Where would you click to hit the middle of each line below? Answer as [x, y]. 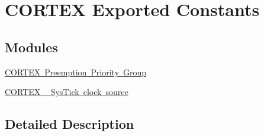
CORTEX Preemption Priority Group [76, 72]
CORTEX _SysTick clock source [67, 92]
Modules [31, 47]
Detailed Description [70, 124]
